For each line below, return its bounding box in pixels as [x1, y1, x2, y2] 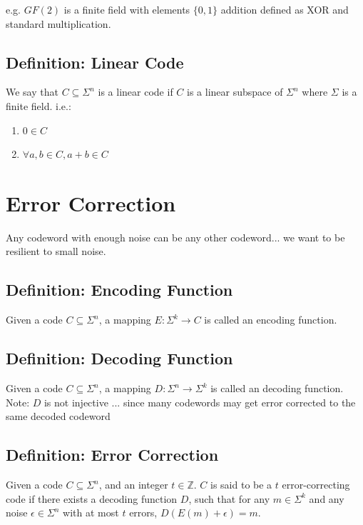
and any [309, 491, 344, 506]
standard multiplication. [6, 16, 111, 31]
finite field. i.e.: [6, 98, 71, 113]
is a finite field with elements [63, 2, 190, 16]
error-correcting [282, 477, 350, 492]
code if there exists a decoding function [6, 491, 178, 506]
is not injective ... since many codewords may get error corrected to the [44, 394, 356, 409]
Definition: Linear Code [6, 51, 184, 73]
